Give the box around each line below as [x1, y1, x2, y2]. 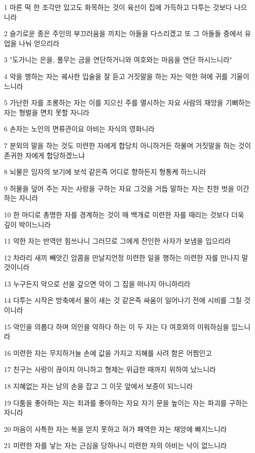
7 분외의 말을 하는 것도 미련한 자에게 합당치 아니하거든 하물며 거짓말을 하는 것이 [4, 140, 251, 150]
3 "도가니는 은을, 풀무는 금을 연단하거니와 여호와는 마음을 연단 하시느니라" [4, 54, 232, 65]
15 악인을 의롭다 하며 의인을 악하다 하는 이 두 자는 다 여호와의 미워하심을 [4, 321, 229, 331]
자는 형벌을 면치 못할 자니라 [4, 107, 90, 117]
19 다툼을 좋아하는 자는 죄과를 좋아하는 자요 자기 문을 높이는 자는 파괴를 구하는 [4, 397, 248, 408]
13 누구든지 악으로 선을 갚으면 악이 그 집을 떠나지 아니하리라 [4, 278, 190, 288]
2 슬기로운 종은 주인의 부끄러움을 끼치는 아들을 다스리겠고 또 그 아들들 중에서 [4, 28, 243, 39]
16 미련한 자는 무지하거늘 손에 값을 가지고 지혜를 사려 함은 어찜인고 [4, 347, 212, 358]
